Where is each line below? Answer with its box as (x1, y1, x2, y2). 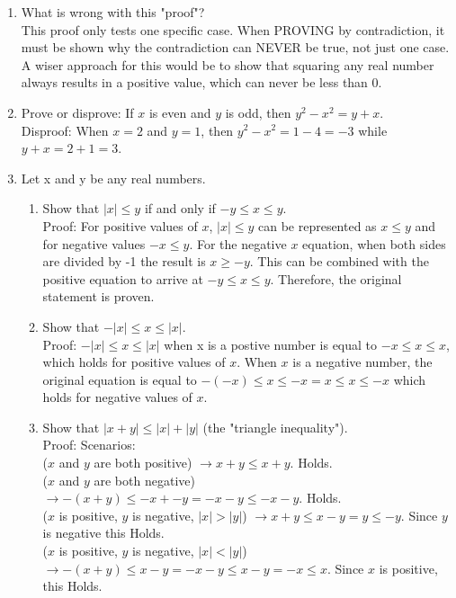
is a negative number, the (292, 353, 433, 371)
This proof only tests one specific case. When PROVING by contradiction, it (21, 20, 445, 39)
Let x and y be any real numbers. (21, 168, 206, 187)
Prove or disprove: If (21, 103, 134, 121)
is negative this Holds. (42, 523, 165, 542)
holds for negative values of (42, 388, 192, 406)
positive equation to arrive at (42, 269, 203, 288)
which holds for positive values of (42, 353, 226, 371)
